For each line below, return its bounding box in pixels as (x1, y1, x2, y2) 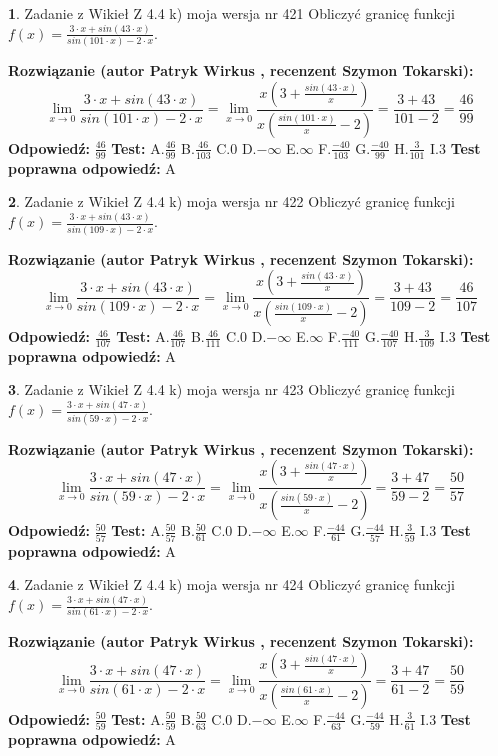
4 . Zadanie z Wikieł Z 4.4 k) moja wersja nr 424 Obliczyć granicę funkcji (8, 574, 455, 595)
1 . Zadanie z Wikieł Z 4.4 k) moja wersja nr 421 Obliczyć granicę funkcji (8, 3, 455, 23)
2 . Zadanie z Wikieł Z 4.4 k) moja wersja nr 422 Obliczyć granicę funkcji (8, 191, 455, 212)
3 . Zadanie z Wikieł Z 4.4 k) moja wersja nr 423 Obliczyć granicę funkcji (8, 379, 455, 400)
